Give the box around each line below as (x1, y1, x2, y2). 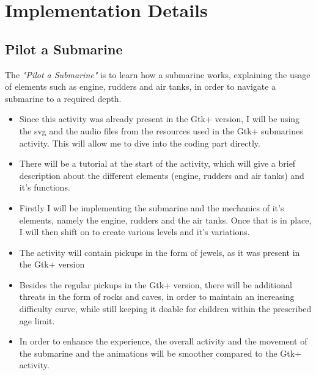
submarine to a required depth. (5, 92, 122, 104)
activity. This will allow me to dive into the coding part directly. (19, 136, 260, 149)
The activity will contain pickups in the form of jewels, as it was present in (19, 246, 300, 258)
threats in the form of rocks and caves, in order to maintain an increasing (19, 290, 295, 303)
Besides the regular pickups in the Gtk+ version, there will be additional (19, 278, 292, 291)
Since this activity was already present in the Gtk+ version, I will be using (19, 112, 300, 125)
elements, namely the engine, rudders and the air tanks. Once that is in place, (19, 213, 312, 226)
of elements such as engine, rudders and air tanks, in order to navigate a (5, 80, 276, 93)
